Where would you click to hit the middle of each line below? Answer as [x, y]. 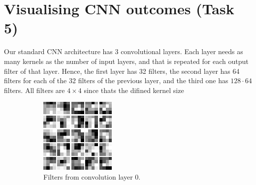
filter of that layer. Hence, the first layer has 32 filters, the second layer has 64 [122, 71]
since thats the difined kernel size [134, 90]
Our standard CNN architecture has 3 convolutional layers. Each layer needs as [124, 51]
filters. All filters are [34, 90]
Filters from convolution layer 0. [92, 176]
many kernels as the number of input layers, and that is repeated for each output [126, 61]
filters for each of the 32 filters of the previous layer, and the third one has [116, 80]
